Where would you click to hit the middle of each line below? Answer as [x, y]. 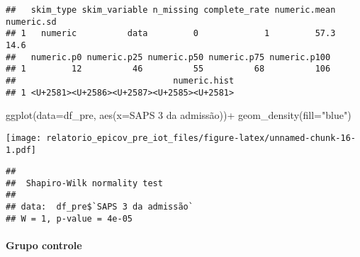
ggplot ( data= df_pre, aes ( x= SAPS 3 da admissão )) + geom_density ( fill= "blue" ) [179, 115]
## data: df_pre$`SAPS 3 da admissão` [100, 207]
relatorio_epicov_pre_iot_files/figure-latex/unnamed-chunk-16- [201, 138]
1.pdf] [21, 150]
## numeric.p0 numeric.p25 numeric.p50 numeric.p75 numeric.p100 [168, 57]
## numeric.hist [120, 80]
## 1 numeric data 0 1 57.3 [171, 34]
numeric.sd [31, 22]
